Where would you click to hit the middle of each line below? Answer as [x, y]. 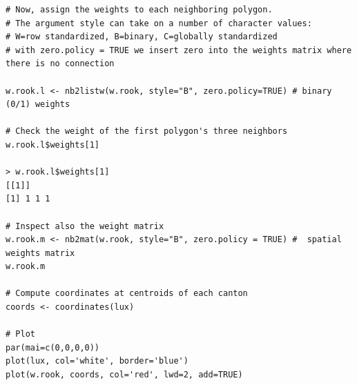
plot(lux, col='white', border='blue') [97, 361]
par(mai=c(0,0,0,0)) [53, 347]
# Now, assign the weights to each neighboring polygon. [139, 10]
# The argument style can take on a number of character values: [159, 23]
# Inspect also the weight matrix [85, 226]
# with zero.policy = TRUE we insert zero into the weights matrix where [179, 50]
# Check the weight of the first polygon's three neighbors [147, 131]
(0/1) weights [38, 105]
